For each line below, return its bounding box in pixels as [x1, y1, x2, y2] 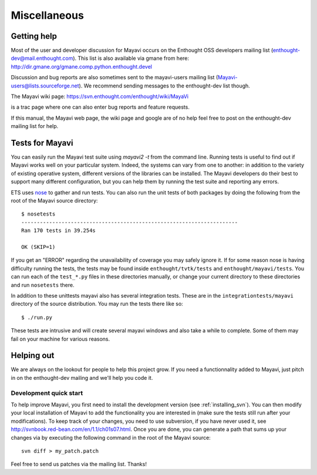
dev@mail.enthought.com [11, 55, 73, 62]
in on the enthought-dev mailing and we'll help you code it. [11, 374, 153, 381]
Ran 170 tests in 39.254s [21, 227, 96, 234]
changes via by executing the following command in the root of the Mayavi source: [11, 434, 211, 441]
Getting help [11, 31, 57, 41]
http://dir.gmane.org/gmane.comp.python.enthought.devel [11, 63, 153, 70]
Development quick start [11, 389, 83, 397]
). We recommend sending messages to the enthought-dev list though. [79, 82, 251, 89]
